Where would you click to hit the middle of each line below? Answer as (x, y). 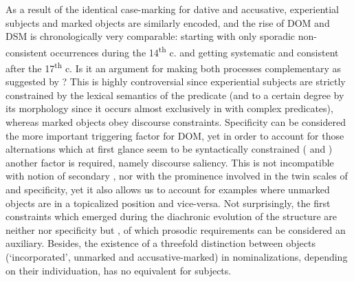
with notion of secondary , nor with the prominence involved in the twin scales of (177, 176)
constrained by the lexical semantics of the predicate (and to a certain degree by (175, 95)
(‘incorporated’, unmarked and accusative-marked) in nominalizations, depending (177, 257)
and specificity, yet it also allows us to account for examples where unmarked (168, 189)
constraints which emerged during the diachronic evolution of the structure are (171, 216)
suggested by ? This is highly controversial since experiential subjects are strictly (176, 82)
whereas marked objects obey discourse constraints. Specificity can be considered (176, 122)
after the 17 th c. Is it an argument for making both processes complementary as (173, 67)
